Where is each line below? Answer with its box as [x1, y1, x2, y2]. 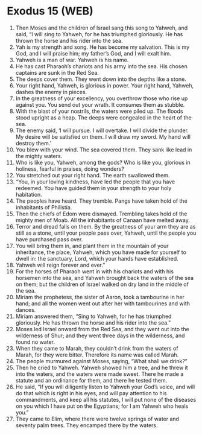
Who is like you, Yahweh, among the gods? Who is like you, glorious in [15, 159, 191, 166]
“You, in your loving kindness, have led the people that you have [15, 178, 175, 185]
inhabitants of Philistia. [15, 203, 72, 211]
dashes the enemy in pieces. [15, 88, 87, 95]
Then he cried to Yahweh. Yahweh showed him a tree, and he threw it [15, 364, 189, 371]
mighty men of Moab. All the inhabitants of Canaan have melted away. [15, 216, 191, 224]
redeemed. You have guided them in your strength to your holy [15, 184, 172, 191]
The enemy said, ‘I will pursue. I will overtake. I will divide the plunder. [15, 127, 189, 134]
